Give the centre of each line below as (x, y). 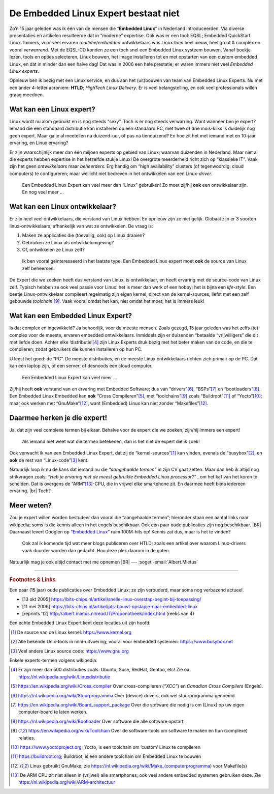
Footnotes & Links (32, 579)
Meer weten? (31, 506)
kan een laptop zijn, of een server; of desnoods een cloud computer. (81, 366)
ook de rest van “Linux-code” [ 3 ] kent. (49, 460)
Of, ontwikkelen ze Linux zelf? (53, 249)
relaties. (27, 738)
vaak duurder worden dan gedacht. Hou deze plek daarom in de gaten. (96, 550)
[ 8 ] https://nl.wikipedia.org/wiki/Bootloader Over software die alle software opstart (97, 721)
